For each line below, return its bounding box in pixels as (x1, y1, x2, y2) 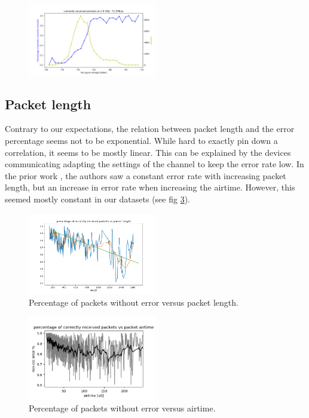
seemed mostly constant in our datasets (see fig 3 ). (5, 193, 191, 205)
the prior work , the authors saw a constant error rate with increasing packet (5, 169, 286, 182)
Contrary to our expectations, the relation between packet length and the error (5, 122, 295, 135)
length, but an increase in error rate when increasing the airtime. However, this (5, 181, 295, 193)
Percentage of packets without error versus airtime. (29, 401, 216, 414)
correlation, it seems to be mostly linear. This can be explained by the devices (5, 146, 291, 158)
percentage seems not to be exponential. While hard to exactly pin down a (5, 134, 278, 147)
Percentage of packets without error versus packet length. (29, 296, 238, 308)
